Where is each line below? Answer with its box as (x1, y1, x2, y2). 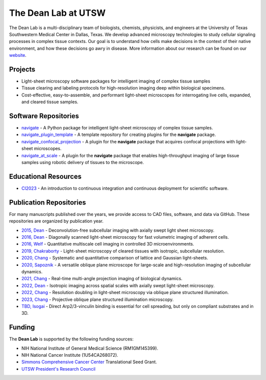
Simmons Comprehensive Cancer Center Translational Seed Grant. (21, 359, 157, 365)
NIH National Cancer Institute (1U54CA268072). (21, 352, 118, 358)
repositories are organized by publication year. (9, 218, 103, 224)
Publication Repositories (9, 198, 86, 207)
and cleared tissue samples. (21, 99, 79, 105)
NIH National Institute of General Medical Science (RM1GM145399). (21, 345, 159, 351)
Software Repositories (9, 112, 79, 120)
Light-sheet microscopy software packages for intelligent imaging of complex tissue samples (21, 78, 210, 84)
